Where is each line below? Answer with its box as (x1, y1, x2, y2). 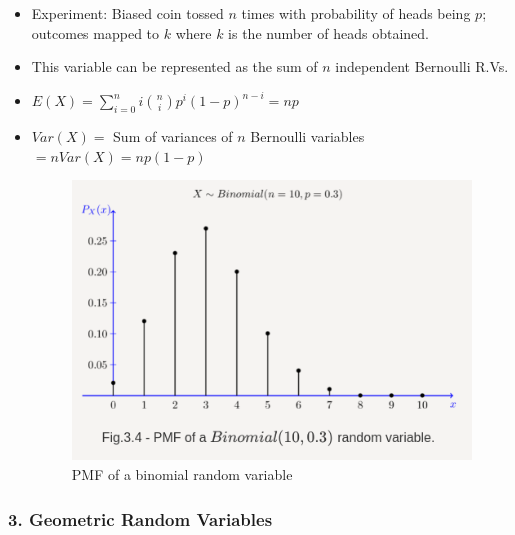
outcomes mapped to (31, 22, 160, 43)
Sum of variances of (113, 126, 233, 147)
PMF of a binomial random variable (71, 464, 293, 484)
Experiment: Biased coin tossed (31, 3, 224, 23)
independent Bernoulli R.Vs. (335, 56, 509, 77)
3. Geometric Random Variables (8, 506, 273, 531)
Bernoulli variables (250, 126, 365, 147)
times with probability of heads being (241, 3, 471, 23)
